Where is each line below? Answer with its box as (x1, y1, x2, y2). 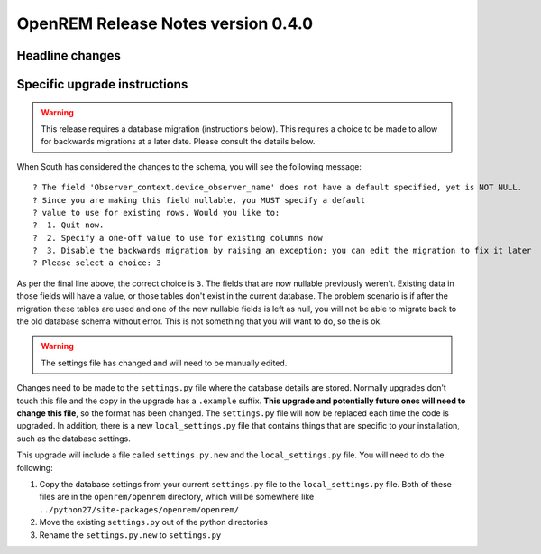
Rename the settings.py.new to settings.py (39, 529, 222, 540)
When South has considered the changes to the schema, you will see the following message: (16, 161, 362, 171)
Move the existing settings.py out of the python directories (39, 517, 268, 528)
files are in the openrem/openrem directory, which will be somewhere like (39, 492, 315, 503)
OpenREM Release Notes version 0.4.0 (16, 14, 314, 33)
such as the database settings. (16, 433, 131, 444)
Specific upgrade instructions (16, 77, 188, 92)
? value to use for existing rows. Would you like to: (32, 208, 280, 217)
